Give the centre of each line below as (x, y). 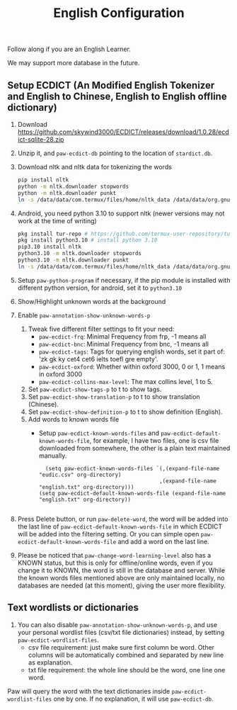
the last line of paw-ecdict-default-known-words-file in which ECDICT (120, 526)
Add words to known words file (74, 419)
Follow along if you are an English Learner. (69, 49)
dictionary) (33, 107)
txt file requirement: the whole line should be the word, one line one (127, 670)
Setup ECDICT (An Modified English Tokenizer (111, 85)
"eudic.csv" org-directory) (80, 475)
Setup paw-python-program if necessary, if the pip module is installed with (124, 280)
